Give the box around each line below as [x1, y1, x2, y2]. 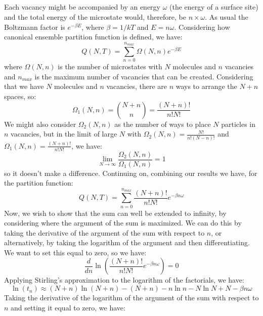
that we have [4, 81, 44, 92]
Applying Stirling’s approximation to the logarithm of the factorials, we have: [4, 275, 244, 285]
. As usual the [205, 11, 248, 22]
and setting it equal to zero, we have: [11, 302, 125, 312]
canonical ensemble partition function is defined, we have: [4, 31, 183, 42]
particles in [221, 118, 256, 129]
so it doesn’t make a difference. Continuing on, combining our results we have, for [4, 167, 257, 178]
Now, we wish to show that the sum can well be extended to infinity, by [4, 207, 227, 218]
